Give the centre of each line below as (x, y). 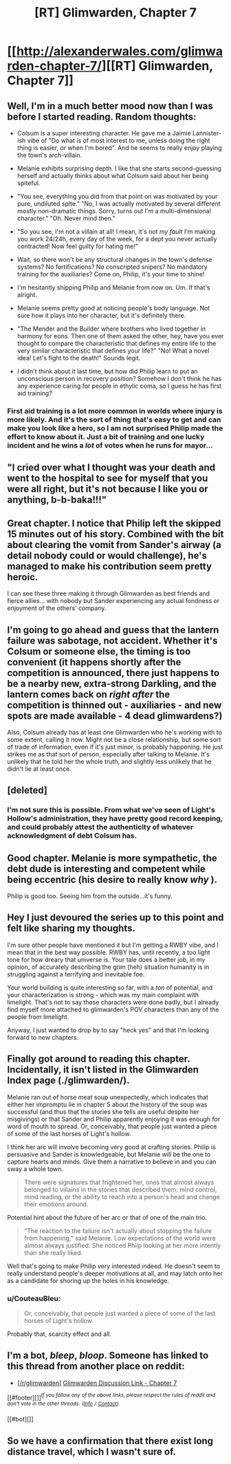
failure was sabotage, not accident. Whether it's (112, 641)
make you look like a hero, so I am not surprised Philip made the (115, 428)
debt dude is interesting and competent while (107, 869)
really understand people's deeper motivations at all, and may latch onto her (115, 1273)
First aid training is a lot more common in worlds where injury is (115, 411)
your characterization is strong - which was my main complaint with (103, 994)
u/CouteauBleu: (34, 1298)
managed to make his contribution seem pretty (109, 566)
